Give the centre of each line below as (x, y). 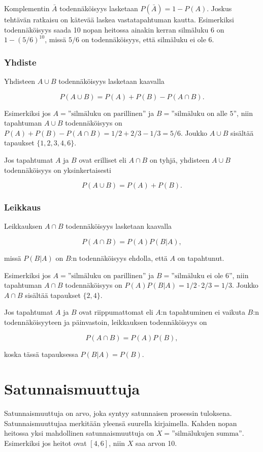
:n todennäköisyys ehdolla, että (119, 258)
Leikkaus (23, 207)
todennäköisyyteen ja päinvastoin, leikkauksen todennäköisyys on (106, 322)
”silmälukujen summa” (207, 434)
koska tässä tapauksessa (41, 354)
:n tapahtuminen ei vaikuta (203, 312)
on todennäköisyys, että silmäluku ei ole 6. (148, 39)
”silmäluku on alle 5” (204, 114)
